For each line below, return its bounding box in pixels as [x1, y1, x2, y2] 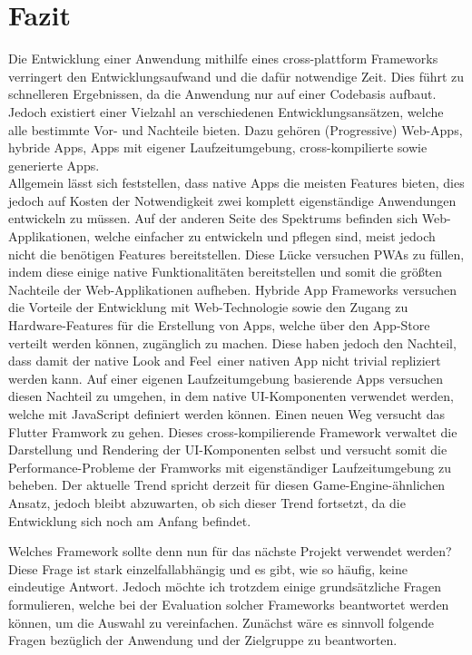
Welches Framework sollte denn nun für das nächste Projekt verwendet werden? [8, 542, 452, 561]
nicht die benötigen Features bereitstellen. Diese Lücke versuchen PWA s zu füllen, [8, 244, 465, 263]
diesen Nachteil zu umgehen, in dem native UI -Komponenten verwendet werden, [8, 386, 454, 406]
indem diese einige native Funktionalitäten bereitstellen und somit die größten [8, 262, 443, 281]
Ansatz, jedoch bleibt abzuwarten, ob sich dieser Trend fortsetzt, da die [8, 493, 406, 512]
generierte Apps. [8, 155, 100, 174]
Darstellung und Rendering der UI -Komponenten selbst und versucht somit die [8, 440, 447, 459]
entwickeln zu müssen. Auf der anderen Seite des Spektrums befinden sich [8, 209, 418, 228]
